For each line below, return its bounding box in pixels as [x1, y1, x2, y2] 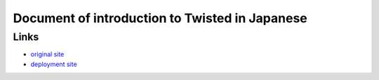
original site [30, 50, 65, 58]
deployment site [30, 60, 77, 68]
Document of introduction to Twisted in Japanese [13, 10, 308, 26]
